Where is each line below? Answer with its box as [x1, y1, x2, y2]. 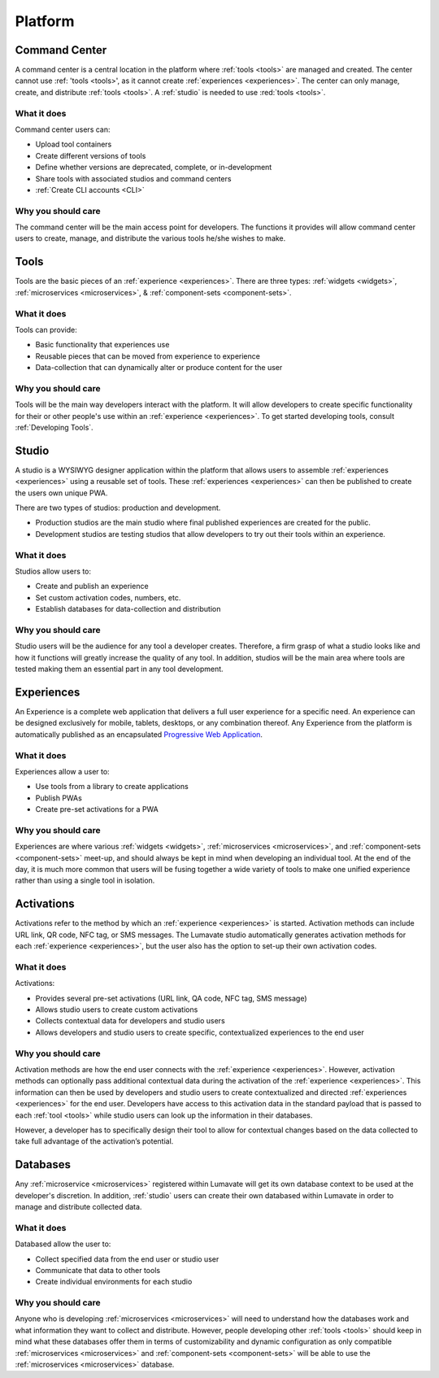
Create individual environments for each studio [35, 1277, 193, 1287]
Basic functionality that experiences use [35, 340, 170, 350]
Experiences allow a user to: [15, 766, 110, 776]
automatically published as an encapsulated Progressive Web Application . [15, 729, 263, 739]
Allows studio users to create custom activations [35, 1005, 198, 1014]
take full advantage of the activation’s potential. [15, 1136, 174, 1146]
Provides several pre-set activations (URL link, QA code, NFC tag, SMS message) [35, 993, 308, 1003]
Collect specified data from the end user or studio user [35, 1254, 219, 1264]
